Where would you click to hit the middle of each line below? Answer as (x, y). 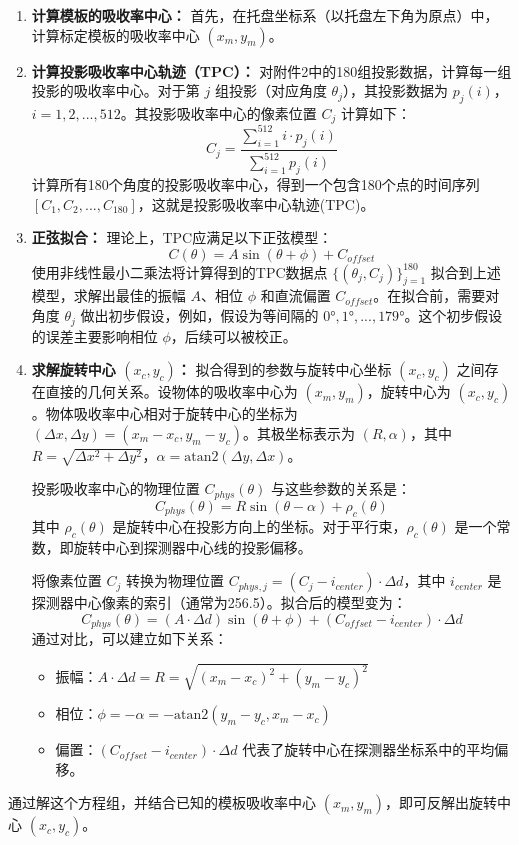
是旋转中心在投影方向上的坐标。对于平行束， (259, 525)
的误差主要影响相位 (94, 335)
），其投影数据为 (395, 90)
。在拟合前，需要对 (436, 295)
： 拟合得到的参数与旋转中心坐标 (284, 369)
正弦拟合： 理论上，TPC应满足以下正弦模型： (182, 237)
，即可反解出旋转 (441, 802)
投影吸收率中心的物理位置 (115, 488)
